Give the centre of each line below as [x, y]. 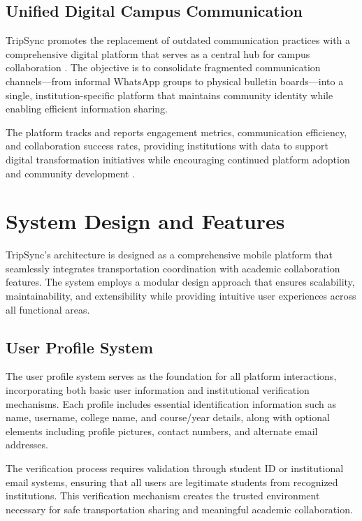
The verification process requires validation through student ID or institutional [175, 468]
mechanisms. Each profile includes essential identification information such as [171, 403]
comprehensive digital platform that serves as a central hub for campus [158, 53]
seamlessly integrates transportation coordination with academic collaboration [173, 268]
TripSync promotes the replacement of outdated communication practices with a [178, 40]
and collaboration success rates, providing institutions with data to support [167, 146]
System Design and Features [145, 221]
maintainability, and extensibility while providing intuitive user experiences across [181, 296]
